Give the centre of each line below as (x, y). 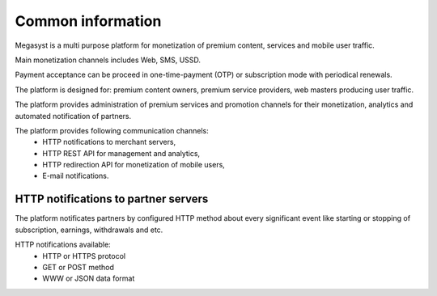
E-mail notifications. (76, 176)
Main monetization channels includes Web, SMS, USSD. (108, 60)
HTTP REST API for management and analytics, (121, 153)
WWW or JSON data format (89, 278)
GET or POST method (78, 267)
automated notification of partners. (73, 116)
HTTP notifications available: (63, 245)
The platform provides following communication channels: (112, 130)
